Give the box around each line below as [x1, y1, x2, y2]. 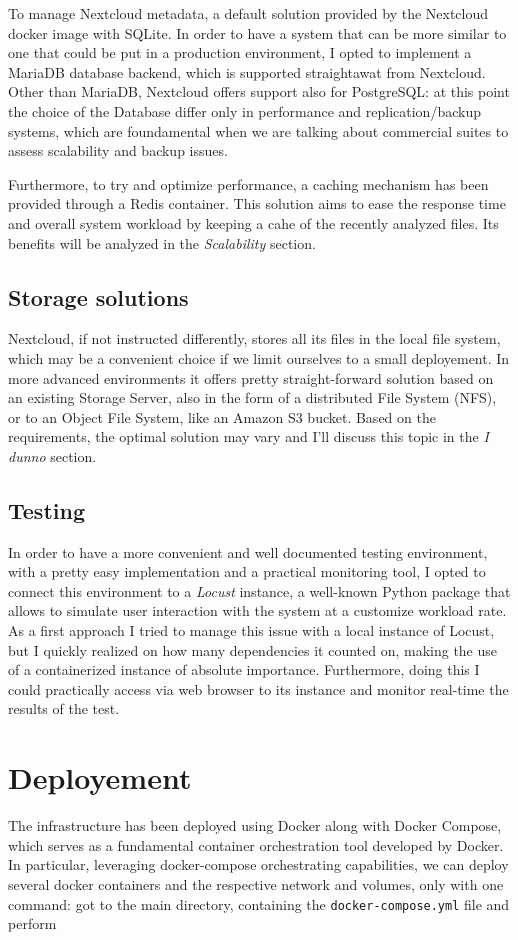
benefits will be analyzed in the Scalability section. [8, 232, 316, 253]
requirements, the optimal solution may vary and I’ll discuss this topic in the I [8, 426, 489, 447]
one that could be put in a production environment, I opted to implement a [8, 42, 472, 63]
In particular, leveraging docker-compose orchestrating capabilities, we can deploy [8, 854, 509, 875]
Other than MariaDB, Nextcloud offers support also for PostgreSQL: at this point [8, 81, 510, 102]
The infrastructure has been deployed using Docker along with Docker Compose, [8, 815, 502, 836]
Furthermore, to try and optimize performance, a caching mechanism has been [8, 173, 489, 194]
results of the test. [8, 698, 120, 719]
